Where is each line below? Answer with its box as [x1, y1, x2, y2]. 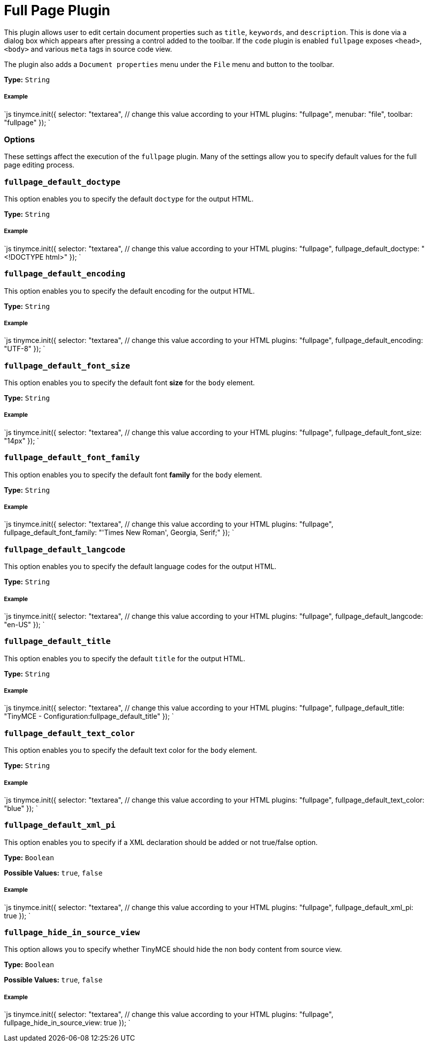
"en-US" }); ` [4, 620, 45, 629]
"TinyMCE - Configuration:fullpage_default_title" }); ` [4, 712, 174, 721]
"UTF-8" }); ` [4, 344, 45, 353]
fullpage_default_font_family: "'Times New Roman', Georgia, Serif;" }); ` [4, 528, 234, 537]
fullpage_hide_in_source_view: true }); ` [4, 1018, 131, 1027]
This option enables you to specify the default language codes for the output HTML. [4, 562, 277, 571]
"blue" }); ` [4, 804, 38, 812]
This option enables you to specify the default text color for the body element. [4, 746, 257, 755]
